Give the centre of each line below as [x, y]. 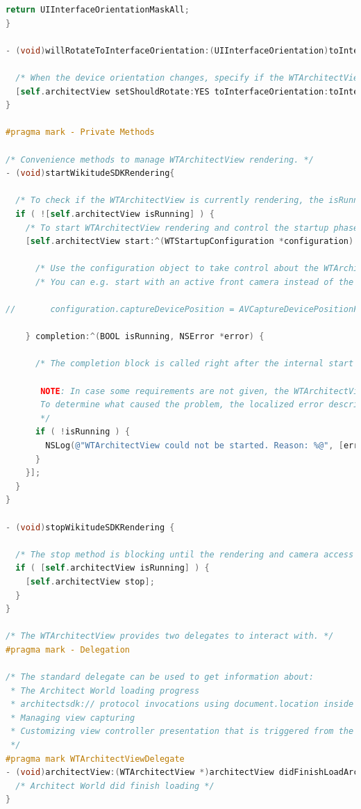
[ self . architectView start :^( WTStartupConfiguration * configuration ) [190, 242]
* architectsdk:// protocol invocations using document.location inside [182, 704]
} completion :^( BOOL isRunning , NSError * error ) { [145, 337]
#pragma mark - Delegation [68, 649]
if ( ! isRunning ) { [83, 432]
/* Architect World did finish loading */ [115, 786]
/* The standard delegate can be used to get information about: [160, 677]
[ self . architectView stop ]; [90, 581]
